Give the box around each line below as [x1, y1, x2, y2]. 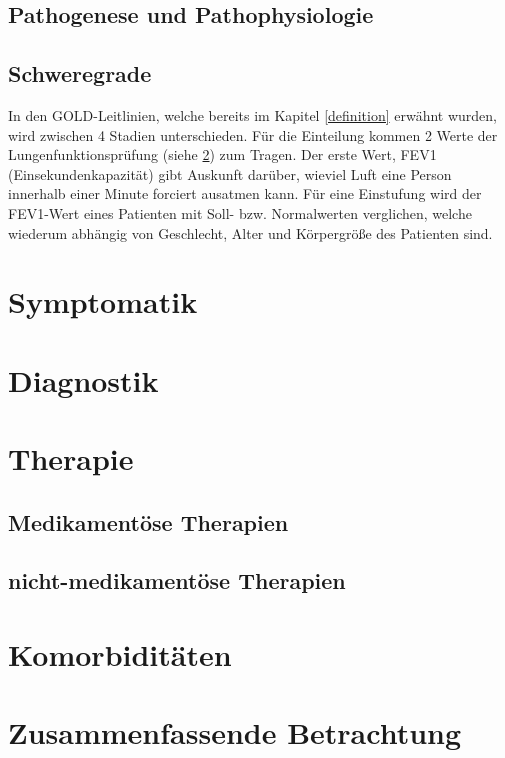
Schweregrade [8, 58, 152, 89]
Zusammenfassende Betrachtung [8, 712, 462, 753]
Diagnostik [8, 359, 159, 400]
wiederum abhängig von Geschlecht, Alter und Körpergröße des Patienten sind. [8, 222, 493, 243]
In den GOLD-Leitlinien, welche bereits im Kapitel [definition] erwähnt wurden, [8, 104, 497, 125]
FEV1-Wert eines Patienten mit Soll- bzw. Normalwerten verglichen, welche [8, 202, 472, 223]
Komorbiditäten [8, 634, 232, 675]
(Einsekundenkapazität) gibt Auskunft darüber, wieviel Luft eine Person [8, 163, 452, 184]
